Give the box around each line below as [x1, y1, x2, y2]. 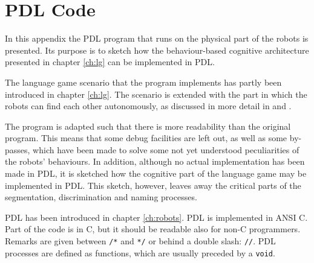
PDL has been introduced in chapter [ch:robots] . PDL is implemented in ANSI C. [5, 211, 308, 223]
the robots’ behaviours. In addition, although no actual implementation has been [5, 155, 305, 168]
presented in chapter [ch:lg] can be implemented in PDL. [5, 55, 215, 68]
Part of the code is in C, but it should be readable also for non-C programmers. [5, 223, 301, 235]
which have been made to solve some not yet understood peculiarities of [33, 143, 299, 156]
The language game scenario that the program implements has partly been [5, 75, 282, 88]
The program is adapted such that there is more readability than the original [5, 119, 291, 132]
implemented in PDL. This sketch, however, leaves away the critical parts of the [5, 179, 301, 191]
